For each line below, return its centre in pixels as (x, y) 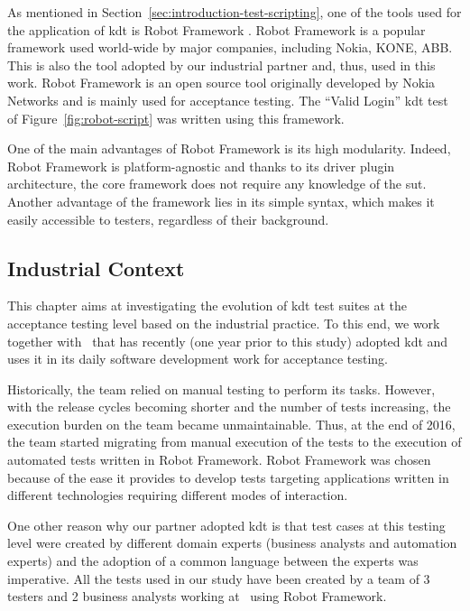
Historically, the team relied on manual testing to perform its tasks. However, (221, 389)
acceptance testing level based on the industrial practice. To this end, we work (224, 323)
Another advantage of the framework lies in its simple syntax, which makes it (221, 201)
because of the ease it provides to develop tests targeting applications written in (228, 477)
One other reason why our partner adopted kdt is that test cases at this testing (226, 525)
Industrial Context (96, 268)
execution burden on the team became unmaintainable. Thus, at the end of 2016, (231, 424)
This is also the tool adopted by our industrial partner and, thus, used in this (221, 65)
